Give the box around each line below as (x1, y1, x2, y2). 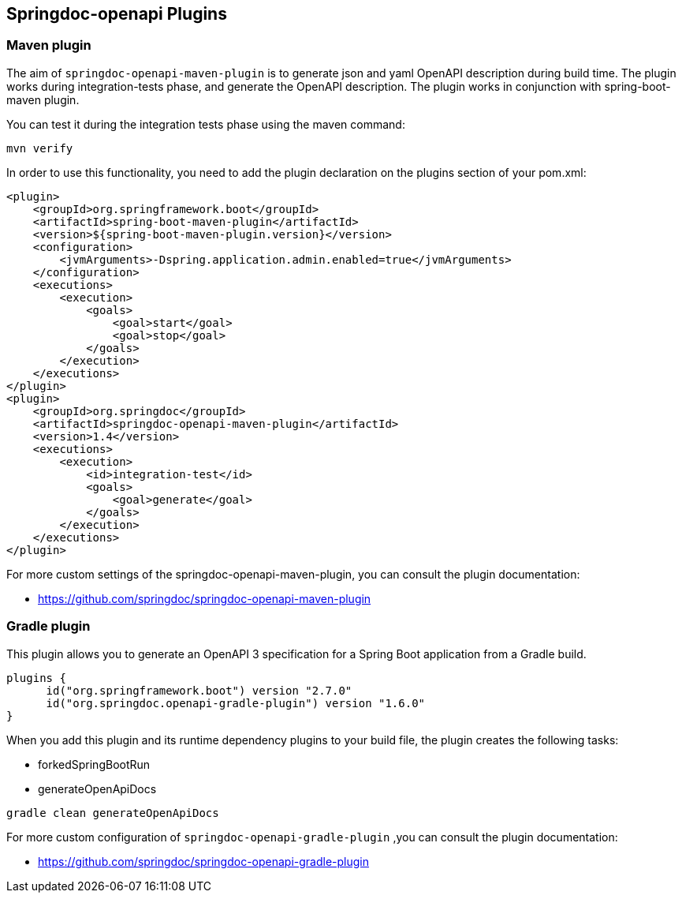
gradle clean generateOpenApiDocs (6, 806, 219, 819)
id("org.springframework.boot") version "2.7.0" (46, 684, 352, 697)
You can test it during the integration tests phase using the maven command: (6, 117, 405, 131)
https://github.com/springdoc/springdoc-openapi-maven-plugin (38, 591, 371, 605)
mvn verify (6, 141, 73, 155)
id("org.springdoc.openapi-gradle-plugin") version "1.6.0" (46, 696, 426, 710)
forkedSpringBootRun (38, 757, 151, 771)
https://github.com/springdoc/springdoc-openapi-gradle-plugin (38, 854, 370, 868)
